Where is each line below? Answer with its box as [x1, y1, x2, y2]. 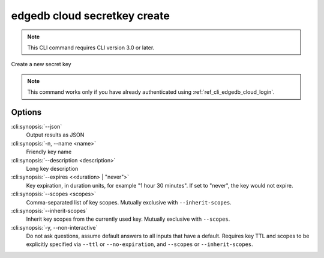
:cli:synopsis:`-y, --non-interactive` [11, 224, 98, 231]
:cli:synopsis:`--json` [11, 123, 62, 131]
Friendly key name [26, 148, 72, 156]
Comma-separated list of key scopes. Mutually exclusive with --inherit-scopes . [26, 198, 232, 206]
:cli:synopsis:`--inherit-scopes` [11, 207, 88, 214]
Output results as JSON [26, 131, 85, 138]
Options [11, 107, 42, 117]
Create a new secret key [11, 61, 71, 68]
